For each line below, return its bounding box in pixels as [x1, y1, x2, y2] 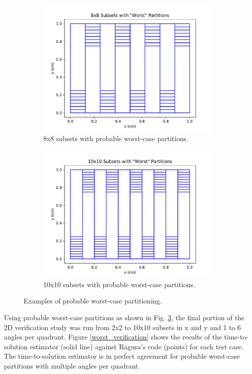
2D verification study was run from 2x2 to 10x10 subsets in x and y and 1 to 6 [4, 322, 241, 332]
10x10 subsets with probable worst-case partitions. [43, 279, 195, 289]
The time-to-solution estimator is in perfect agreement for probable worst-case [4, 351, 240, 361]
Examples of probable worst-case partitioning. [24, 296, 162, 306]
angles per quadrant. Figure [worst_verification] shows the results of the [4, 332, 222, 342]
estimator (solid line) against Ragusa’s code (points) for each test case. [30, 341, 244, 351]
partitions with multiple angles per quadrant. [4, 360, 140, 371]
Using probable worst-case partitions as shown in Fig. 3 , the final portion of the [4, 312, 245, 322]
